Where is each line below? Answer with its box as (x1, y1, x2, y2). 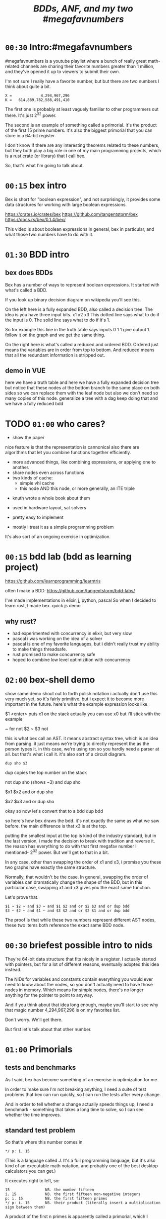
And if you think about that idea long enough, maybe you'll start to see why (5, 1002, 159, 1008)
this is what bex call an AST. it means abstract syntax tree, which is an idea (5, 735, 159, 741)
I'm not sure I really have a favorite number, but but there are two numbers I (5, 78, 160, 84)
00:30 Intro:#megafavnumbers (5, 42, 133, 53)
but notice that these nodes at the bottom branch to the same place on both (5, 385, 160, 391)
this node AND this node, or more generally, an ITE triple (19, 485, 135, 491)
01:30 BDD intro (5, 249, 70, 260)
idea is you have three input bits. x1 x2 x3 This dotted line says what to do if (5, 311, 160, 317)
